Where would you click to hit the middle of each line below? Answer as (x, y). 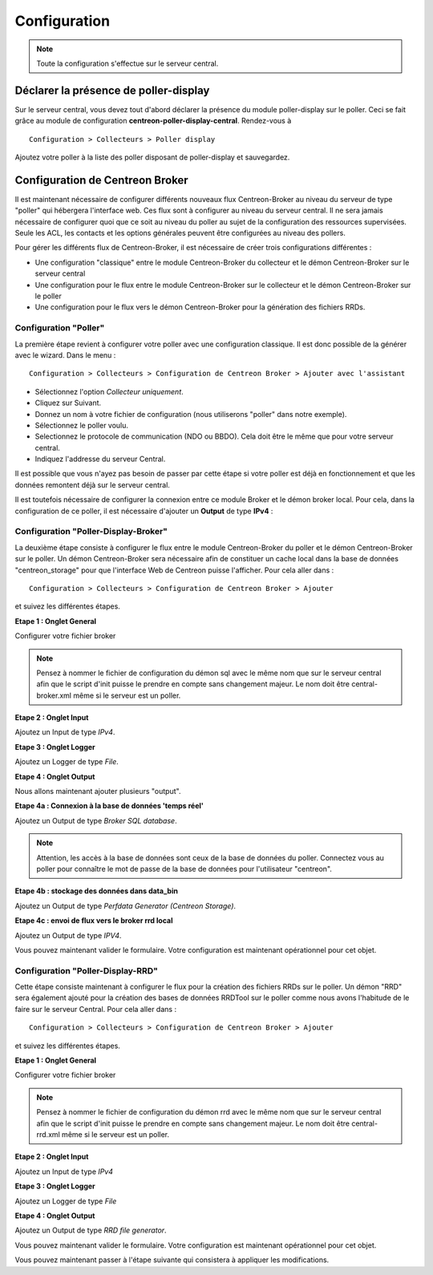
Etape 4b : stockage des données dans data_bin (96, 891)
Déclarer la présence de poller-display (112, 90)
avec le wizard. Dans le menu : (65, 355)
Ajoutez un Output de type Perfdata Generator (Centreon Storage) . (125, 905)
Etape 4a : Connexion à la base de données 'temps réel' (109, 806)
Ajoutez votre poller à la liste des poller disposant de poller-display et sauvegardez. (152, 157)
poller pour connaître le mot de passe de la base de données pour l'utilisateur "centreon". (184, 869)
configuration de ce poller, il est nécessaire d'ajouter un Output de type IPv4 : (144, 511)
